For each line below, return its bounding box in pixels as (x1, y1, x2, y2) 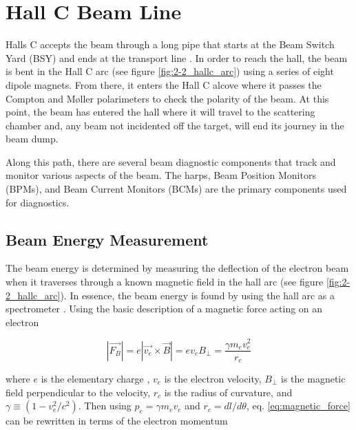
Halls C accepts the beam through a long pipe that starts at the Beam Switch (6, 37, 335, 52)
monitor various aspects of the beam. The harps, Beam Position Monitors (6, 168, 316, 182)
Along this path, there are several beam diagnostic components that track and (6, 154, 336, 169)
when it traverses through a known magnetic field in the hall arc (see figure (6, 275, 324, 289)
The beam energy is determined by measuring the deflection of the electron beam (6, 261, 349, 275)
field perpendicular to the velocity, (6, 385, 151, 399)
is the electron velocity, (164, 372, 262, 386)
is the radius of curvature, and (164, 385, 293, 399)
